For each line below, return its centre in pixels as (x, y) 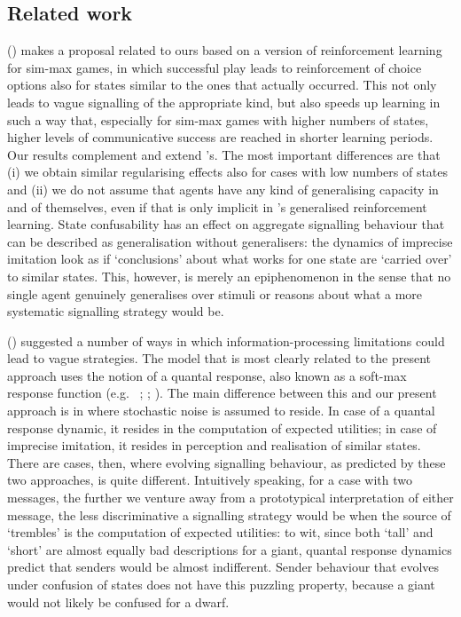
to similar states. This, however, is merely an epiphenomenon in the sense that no (229, 276)
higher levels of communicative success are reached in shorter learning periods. (220, 137)
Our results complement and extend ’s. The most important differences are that (224, 154)
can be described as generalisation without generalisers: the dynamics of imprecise (230, 241)
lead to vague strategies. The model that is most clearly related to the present (219, 358)
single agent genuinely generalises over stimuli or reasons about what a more (215, 293)
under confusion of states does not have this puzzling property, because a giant (221, 585)
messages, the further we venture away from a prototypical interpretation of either (230, 498)
